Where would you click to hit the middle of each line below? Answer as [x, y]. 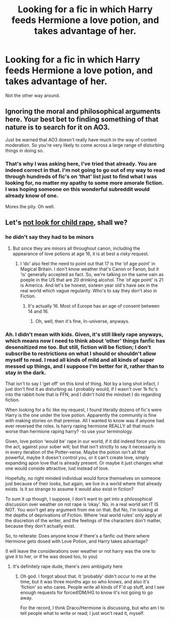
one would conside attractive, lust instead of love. [57, 468]
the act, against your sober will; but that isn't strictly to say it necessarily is [83, 447]
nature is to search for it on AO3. [58, 128]
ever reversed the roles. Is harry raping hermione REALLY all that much [79, 426]
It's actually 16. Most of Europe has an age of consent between [94, 306]
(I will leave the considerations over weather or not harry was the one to [80, 551]
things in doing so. [25, 150]
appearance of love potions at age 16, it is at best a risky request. [81, 254]
